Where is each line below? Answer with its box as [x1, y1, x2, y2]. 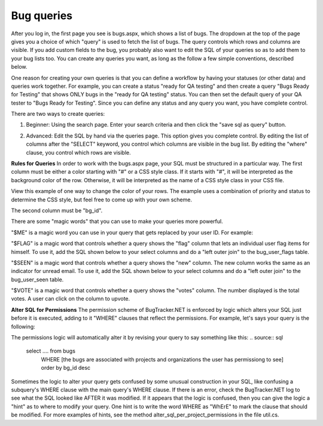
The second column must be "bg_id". [11, 207, 103, 214]
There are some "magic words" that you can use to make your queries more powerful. [11, 218, 224, 225]
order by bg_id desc [41, 364, 91, 372]
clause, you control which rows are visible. [26, 149, 131, 156]
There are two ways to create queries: [11, 111, 105, 118]
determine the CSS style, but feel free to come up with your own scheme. [11, 196, 193, 203]
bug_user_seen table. [11, 275, 64, 283]
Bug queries [11, 9, 73, 22]
